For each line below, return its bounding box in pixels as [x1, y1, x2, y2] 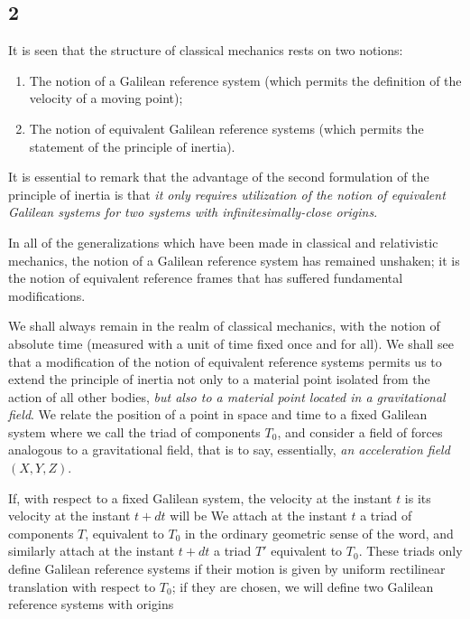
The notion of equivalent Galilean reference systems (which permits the [29, 118, 424, 137]
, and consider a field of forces [277, 422, 443, 441]
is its [404, 488, 431, 507]
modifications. [8, 286, 86, 305]
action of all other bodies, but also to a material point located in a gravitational [8, 387, 446, 406]
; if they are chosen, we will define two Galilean [171, 577, 434, 596]
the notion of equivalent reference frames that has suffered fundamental [8, 268, 403, 287]
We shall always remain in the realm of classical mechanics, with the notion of [8, 316, 440, 335]
